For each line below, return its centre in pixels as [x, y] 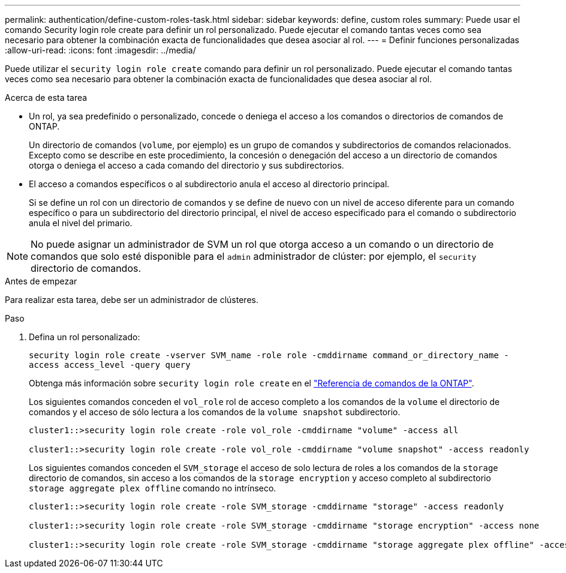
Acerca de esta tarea [46, 97]
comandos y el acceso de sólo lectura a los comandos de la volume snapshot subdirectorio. [215, 412]
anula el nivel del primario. [81, 223]
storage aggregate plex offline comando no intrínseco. [153, 488]
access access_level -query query [110, 365]
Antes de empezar [41, 281]
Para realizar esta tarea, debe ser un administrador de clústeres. [132, 300]
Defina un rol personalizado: [85, 337]
